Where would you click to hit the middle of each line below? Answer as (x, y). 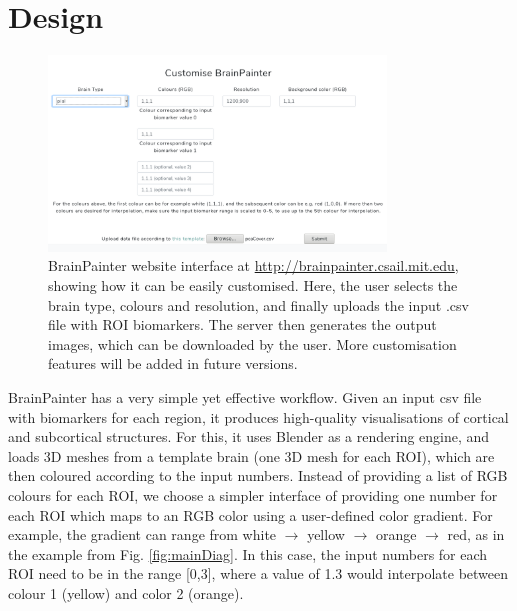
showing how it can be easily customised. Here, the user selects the (253, 285)
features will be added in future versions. (173, 363)
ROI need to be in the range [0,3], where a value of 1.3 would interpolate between (258, 573)
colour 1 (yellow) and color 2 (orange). (126, 592)
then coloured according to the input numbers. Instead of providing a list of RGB (258, 475)
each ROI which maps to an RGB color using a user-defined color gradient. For (250, 514)
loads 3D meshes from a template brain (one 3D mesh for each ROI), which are (251, 455)
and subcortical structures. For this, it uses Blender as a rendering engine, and (249, 436)
